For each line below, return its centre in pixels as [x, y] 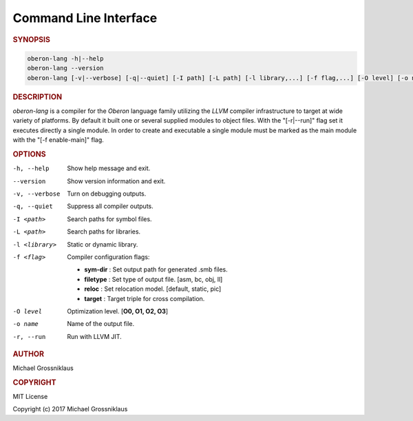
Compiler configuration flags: [108, 257]
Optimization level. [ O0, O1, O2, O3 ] [118, 311]
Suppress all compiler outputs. [110, 206]
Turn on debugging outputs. [107, 194]
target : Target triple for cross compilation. [145, 298]
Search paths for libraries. [104, 232]
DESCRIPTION [37, 96]
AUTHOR [29, 353]
